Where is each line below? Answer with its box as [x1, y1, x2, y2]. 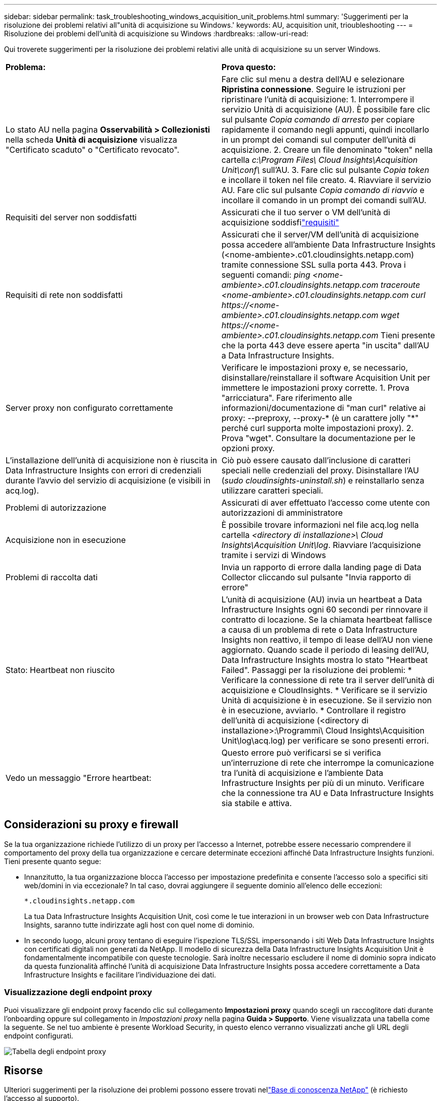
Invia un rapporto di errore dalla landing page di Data [222, 562, 421, 572]
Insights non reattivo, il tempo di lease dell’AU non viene [222, 635, 433, 645]
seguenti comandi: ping [222, 270, 311, 280]
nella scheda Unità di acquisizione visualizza [6, 135, 177, 145]
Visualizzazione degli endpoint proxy [4, 987, 153, 998]
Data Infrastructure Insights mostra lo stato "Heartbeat [222, 655, 428, 665]
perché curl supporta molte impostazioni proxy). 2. [222, 423, 414, 433]
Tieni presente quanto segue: [4, 857, 101, 866]
